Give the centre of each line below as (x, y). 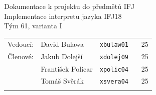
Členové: (21, 56)
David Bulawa (62, 44)
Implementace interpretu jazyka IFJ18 (63, 16)
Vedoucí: (21, 44)
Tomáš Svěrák (62, 81)
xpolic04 (114, 69)
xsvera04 (114, 82)
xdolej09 (114, 57)
